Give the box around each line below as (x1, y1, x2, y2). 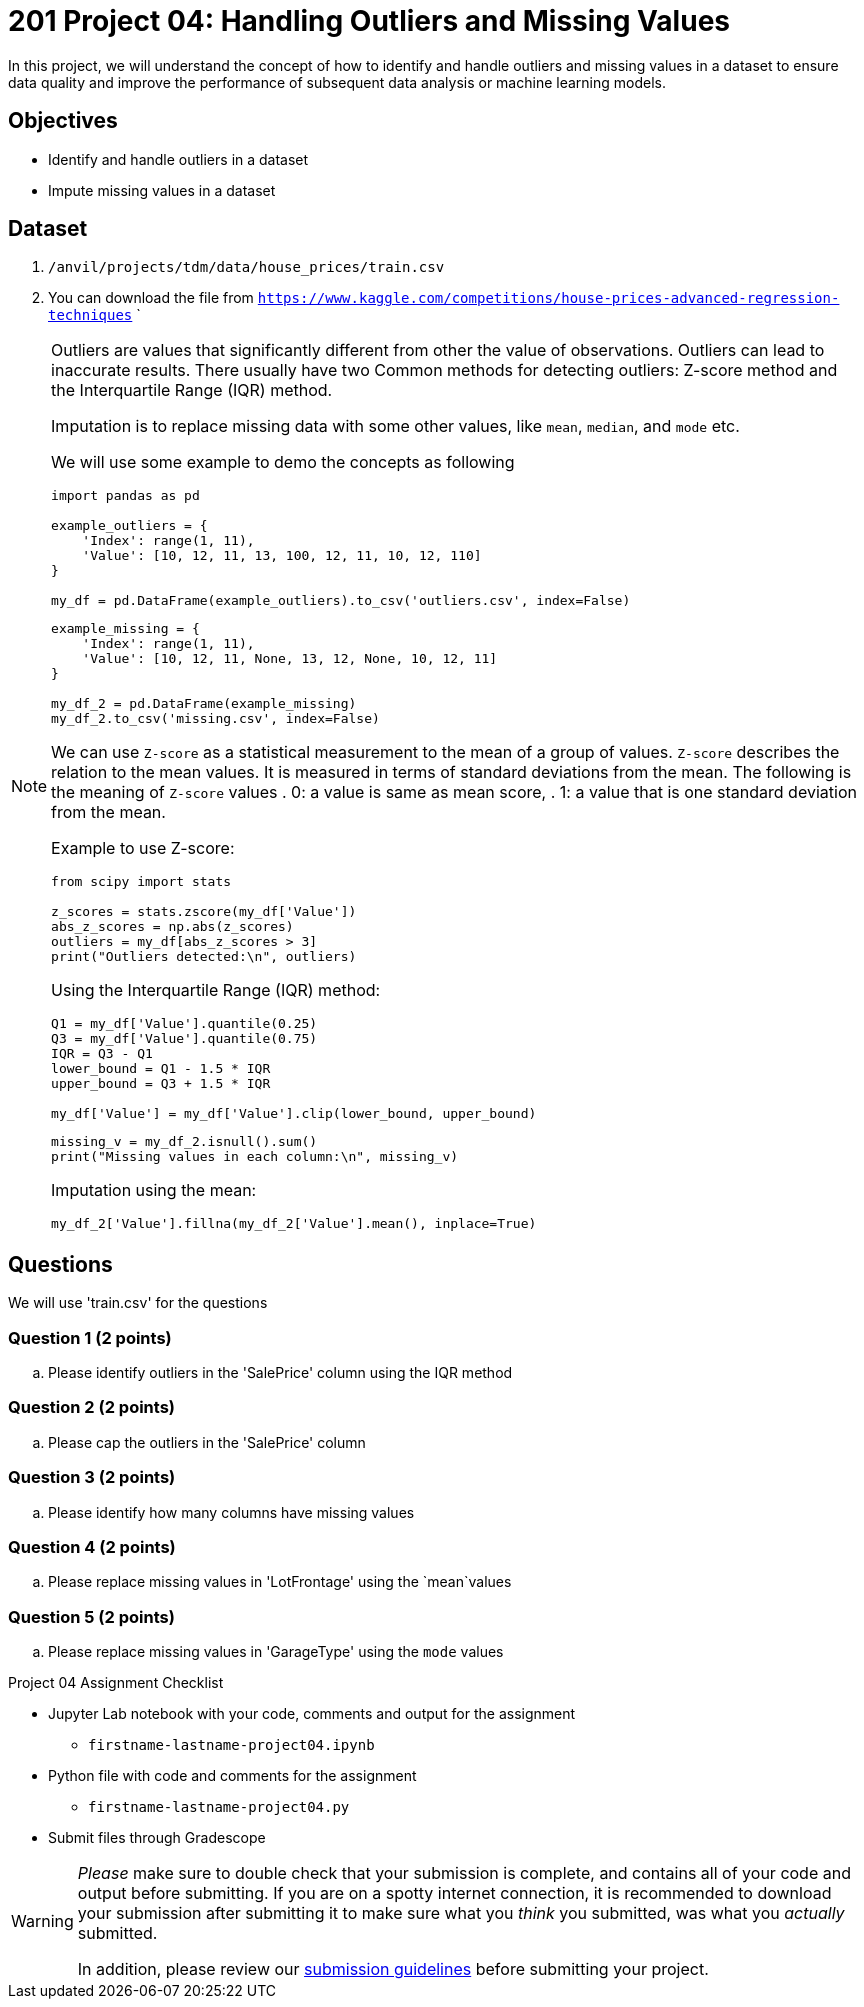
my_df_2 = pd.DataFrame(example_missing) (51, 696, 357, 712)
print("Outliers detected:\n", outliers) (51, 949, 357, 965)
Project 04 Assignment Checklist (8, 1674, 224, 1692)
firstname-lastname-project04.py (88, 1799, 350, 1816)
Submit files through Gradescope (48, 1829, 266, 1847)
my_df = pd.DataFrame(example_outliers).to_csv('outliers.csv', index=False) (51, 593, 631, 609)
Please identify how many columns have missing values (48, 1503, 415, 1521)
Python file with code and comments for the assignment (48, 1767, 417, 1785)
